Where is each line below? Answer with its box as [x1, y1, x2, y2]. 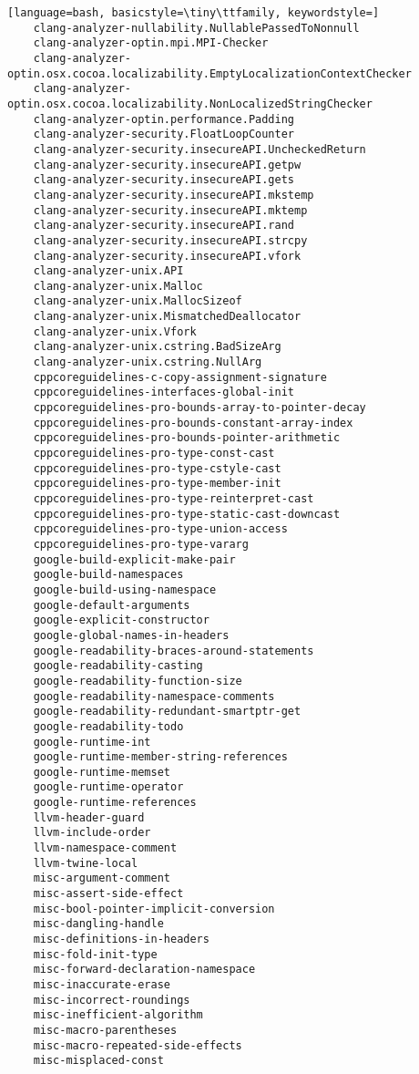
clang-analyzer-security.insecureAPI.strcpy [33, 233, 308, 247]
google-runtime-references [33, 796, 197, 810]
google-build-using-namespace [33, 583, 217, 596]
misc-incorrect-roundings [33, 993, 190, 1007]
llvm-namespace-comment [33, 842, 178, 855]
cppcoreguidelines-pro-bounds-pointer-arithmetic [33, 431, 341, 445]
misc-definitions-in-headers [33, 933, 209, 946]
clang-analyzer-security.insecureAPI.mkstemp [33, 188, 314, 201]
